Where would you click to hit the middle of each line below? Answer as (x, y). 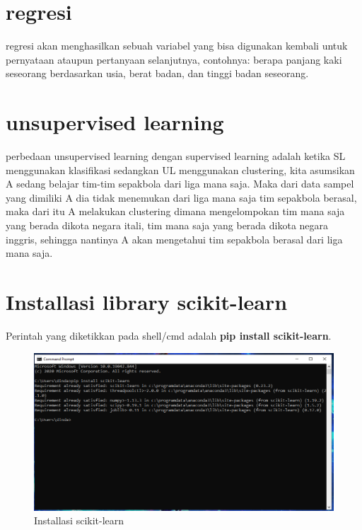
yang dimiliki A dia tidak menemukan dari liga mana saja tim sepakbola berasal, (181, 197)
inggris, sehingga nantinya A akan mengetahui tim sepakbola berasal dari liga (174, 239)
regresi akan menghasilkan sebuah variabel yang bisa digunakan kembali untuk (177, 46)
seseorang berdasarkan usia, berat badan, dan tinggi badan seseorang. (157, 73)
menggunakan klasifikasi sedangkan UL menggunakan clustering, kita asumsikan (180, 169)
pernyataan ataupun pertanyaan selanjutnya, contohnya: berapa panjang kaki (174, 59)
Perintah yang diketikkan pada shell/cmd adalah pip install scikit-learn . (169, 335)
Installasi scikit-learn (79, 520)
